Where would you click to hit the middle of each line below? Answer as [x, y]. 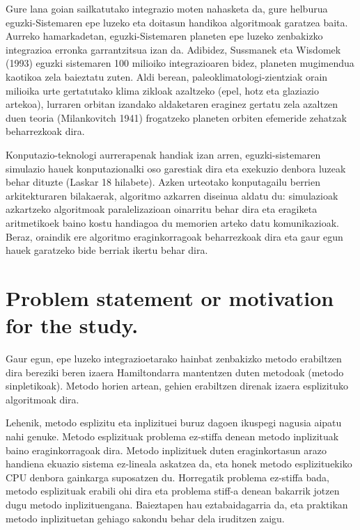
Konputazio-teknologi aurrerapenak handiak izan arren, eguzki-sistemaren [163, 154]
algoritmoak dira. [42, 399]
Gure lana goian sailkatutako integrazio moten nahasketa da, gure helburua [167, 8]
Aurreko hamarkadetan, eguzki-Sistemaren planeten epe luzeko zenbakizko [164, 36]
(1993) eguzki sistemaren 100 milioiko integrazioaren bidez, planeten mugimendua [180, 63]
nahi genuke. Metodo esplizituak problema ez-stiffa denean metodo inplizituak [172, 436]
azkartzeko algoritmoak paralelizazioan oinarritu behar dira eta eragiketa [162, 209]
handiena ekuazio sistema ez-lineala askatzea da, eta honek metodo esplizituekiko [179, 464]
